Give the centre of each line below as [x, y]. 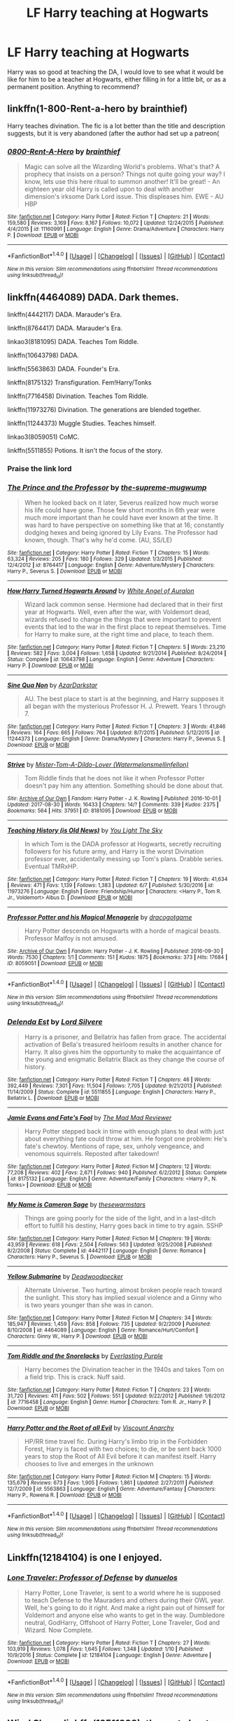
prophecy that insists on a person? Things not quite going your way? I [125, 174]
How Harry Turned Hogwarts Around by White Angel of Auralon [101, 591]
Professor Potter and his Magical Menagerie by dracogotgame [100, 917]
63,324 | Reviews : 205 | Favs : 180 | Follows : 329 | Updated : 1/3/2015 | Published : [105, 559]
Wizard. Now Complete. [58, 1630]
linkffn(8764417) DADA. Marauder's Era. [65, 328]
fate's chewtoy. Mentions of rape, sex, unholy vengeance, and [114, 1146]
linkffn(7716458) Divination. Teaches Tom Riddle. [78, 396]
